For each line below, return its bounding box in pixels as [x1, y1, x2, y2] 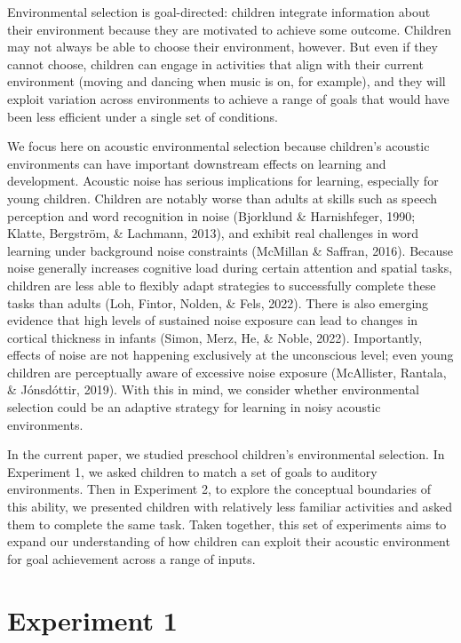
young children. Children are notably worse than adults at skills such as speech [7, 188, 438, 207]
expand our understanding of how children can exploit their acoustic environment [7, 532, 450, 551]
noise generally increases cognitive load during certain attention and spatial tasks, [7, 258, 453, 277]
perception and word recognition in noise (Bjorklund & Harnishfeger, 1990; [7, 206, 416, 225]
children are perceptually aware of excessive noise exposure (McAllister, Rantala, [7, 362, 447, 381]
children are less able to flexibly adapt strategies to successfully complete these [7, 275, 436, 294]
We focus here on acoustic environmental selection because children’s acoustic [7, 137, 430, 155]
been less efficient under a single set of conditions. [7, 107, 278, 125]
